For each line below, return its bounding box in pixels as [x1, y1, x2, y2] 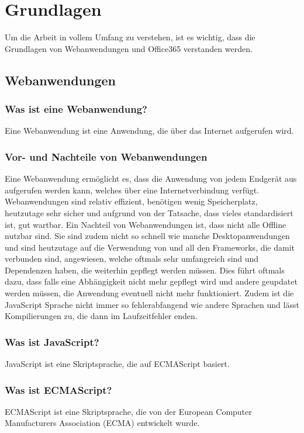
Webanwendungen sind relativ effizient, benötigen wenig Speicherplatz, [5, 195, 258, 207]
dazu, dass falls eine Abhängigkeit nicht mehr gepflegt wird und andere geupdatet [5, 275, 298, 287]
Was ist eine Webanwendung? [5, 102, 147, 116]
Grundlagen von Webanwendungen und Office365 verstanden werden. [5, 42, 253, 54]
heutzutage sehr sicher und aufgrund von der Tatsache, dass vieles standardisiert [5, 206, 293, 219]
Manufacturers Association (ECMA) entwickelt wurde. [5, 417, 200, 429]
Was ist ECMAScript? [5, 382, 112, 397]
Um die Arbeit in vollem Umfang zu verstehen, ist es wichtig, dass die [5, 31, 255, 43]
